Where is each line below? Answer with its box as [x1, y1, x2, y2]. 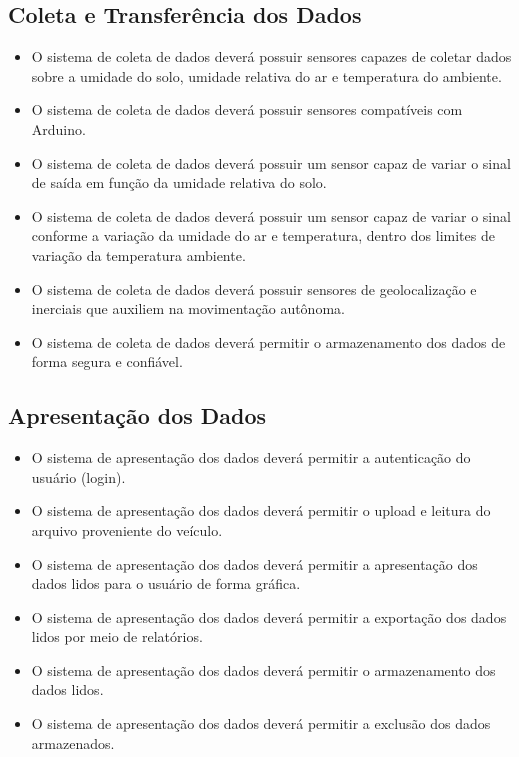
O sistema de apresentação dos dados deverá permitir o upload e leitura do [31, 500, 491, 521]
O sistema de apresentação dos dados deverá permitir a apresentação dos [31, 553, 478, 574]
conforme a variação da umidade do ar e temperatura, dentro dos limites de [31, 225, 495, 246]
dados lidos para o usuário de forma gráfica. [31, 573, 301, 594]
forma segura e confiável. [31, 351, 183, 372]
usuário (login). [31, 466, 126, 487]
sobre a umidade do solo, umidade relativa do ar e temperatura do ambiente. [31, 65, 502, 86]
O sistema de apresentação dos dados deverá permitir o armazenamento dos [31, 659, 496, 680]
